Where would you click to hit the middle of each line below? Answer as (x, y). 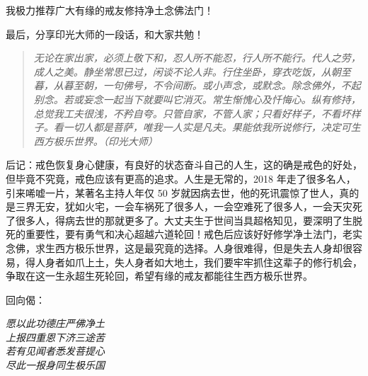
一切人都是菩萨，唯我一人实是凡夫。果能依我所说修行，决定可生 (212, 127)
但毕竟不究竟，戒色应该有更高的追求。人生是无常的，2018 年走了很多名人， (181, 178)
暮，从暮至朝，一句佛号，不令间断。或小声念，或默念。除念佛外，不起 (197, 85)
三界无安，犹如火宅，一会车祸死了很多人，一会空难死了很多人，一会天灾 (184, 206)
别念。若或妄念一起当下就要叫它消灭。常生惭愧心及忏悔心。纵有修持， (197, 99)
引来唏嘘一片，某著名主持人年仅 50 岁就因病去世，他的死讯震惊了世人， (173, 192)
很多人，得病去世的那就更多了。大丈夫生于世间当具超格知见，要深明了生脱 (189, 220)
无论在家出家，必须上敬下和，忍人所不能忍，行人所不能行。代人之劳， (197, 58)
